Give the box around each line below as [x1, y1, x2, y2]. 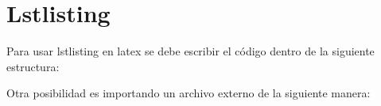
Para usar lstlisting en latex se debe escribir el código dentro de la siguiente [6, 43, 375, 59]
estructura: [6, 58, 60, 74]
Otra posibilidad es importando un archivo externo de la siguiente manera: [6, 85, 371, 101]
